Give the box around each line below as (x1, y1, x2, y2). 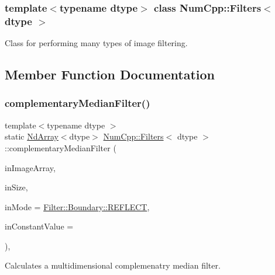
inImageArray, (5, 161, 56, 173)
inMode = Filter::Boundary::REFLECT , (5, 200, 150, 213)
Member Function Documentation (5, 65, 215, 83)
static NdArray (5, 130, 59, 142)
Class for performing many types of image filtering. (5, 37, 188, 49)
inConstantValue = (5, 220, 74, 232)
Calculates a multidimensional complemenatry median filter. (5, 259, 221, 271)
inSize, (5, 181, 28, 193)
